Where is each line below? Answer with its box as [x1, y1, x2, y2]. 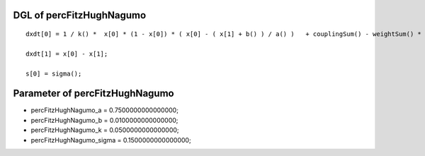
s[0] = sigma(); [25, 69, 82, 78]
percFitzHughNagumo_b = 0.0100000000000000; [30, 116, 178, 124]
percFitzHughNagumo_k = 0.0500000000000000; [30, 126, 180, 134]
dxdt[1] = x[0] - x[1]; [25, 49, 108, 58]
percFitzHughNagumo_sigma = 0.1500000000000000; [30, 136, 191, 144]
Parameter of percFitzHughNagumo [13, 88, 174, 100]
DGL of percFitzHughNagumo [13, 9, 147, 21]
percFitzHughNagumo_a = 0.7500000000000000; [30, 106, 178, 114]
